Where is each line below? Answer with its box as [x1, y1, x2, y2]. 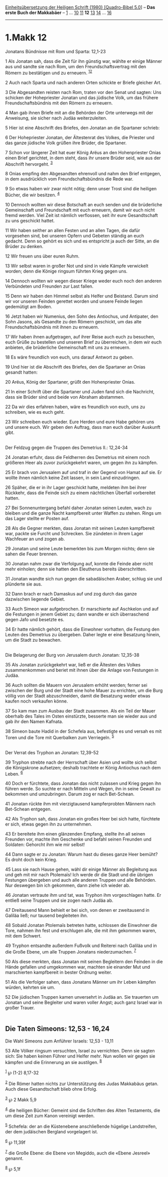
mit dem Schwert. [5, 933, 41, 939]
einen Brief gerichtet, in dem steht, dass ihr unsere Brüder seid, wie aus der [5, 155, 161, 161]
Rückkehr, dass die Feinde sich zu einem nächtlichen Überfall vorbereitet [5, 490, 156, 496]
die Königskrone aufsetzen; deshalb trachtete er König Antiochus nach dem [5, 764, 161, 770]
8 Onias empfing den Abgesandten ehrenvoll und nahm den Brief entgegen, [5, 171, 161, 177]
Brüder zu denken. [5, 243, 43, 249]
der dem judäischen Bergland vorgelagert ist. [5, 1128, 98, 1134]
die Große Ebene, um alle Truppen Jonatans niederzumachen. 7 [5, 948, 136, 955]
